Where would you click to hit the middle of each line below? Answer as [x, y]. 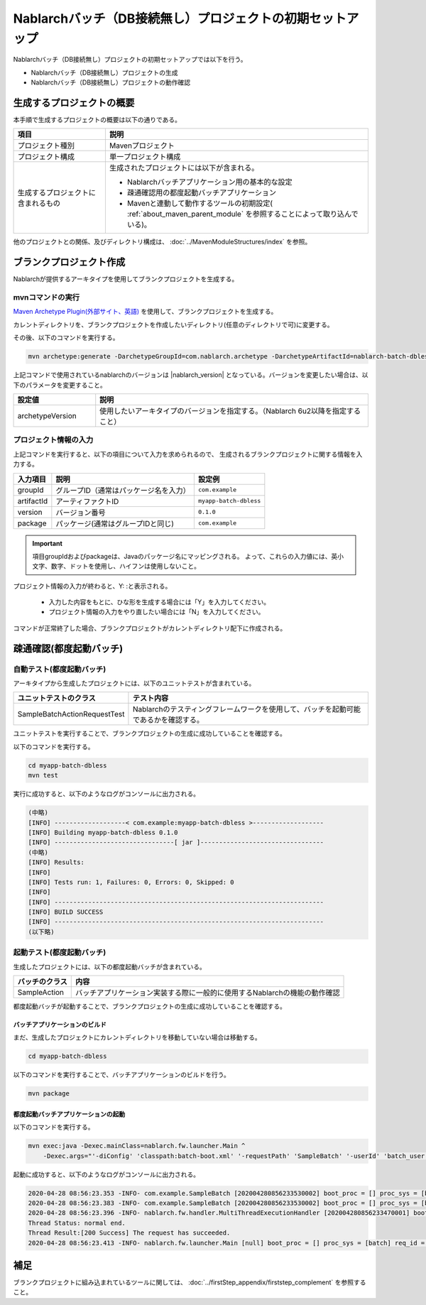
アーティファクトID [87, 501]
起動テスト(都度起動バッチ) [60, 953]
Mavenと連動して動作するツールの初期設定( [200, 204]
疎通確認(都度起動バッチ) [68, 649]
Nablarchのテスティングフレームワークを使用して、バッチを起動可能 [247, 709]
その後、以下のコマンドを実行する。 [66, 338]
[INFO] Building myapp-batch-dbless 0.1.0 [103, 832]
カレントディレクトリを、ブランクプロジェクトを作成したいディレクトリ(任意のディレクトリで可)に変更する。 [173, 324]
